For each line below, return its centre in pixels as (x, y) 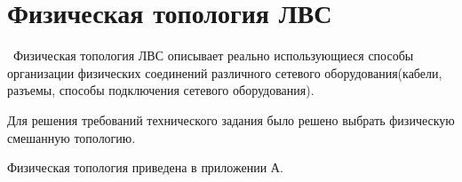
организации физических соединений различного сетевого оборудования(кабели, (225, 72)
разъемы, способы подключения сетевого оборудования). (161, 90)
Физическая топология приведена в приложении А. (145, 167)
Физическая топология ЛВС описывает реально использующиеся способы (213, 55)
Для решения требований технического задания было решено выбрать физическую (231, 119)
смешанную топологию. (72, 137)
